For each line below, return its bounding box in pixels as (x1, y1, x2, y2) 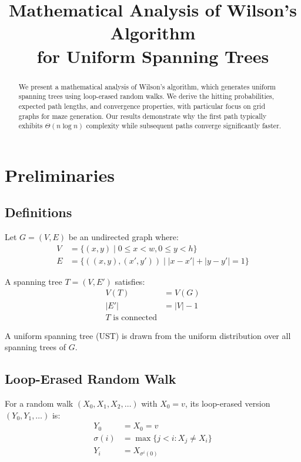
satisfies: (115, 275, 145, 287)
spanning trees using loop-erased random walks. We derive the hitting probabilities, (18, 91, 275, 101)
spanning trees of (5, 341, 66, 353)
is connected (113, 313, 158, 322)
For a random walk (5, 397, 73, 409)
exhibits (18, 121, 43, 131)
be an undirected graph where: (68, 231, 179, 243)
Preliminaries (5, 162, 115, 187)
